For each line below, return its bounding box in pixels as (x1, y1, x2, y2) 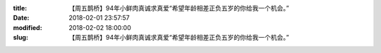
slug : (13, 33, 28, 42)
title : (13, 4, 28, 12)
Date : (13, 14, 30, 22)
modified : (13, 23, 42, 31)
